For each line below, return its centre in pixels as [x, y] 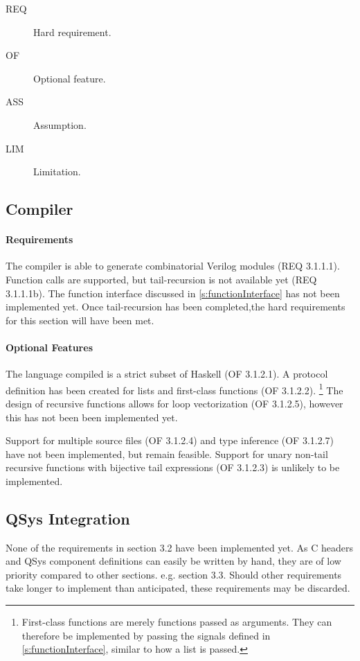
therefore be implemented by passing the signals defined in [146, 635]
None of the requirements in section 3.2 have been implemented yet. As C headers [180, 547]
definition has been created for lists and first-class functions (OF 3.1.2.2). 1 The [174, 389]
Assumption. [60, 124]
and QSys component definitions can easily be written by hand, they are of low [173, 561]
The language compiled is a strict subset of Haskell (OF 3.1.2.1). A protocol [167, 374]
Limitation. [57, 171]
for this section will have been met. [80, 320]
